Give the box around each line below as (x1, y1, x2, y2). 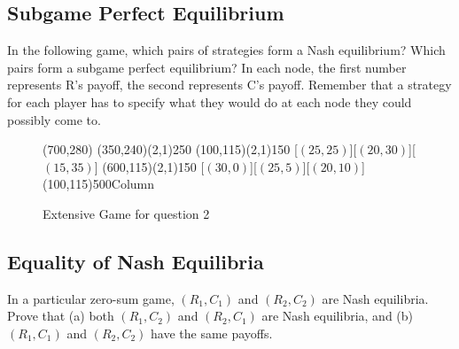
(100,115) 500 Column (43, 174, 155, 193)
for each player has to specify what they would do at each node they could (7, 92, 412, 111)
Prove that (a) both (7, 306, 114, 325)
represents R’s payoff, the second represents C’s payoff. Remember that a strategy (7, 75, 452, 94)
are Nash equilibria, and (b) (261, 306, 414, 325)
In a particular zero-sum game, (7, 289, 175, 307)
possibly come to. (7, 110, 101, 128)
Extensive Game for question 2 (43, 204, 210, 222)
